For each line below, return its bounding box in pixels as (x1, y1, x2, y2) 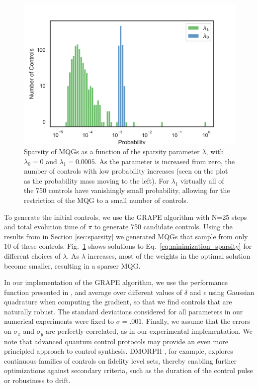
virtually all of (180, 175, 224, 186)
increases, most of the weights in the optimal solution (87, 250, 251, 261)
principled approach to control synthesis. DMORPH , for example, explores (4, 346, 233, 356)
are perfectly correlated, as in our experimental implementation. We (46, 326, 253, 336)
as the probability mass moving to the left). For (24, 175, 169, 186)
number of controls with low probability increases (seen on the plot (24, 166, 228, 176)
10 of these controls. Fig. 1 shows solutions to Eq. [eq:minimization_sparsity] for (4, 241, 252, 251)
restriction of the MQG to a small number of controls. (24, 194, 188, 205)
